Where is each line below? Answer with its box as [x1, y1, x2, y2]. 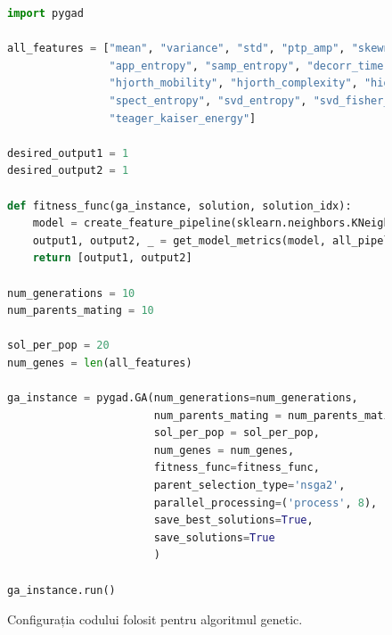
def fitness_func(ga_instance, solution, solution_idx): [7, 199, 352, 212]
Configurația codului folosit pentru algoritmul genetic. [7, 610, 303, 629]
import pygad [7, 7, 84, 20]
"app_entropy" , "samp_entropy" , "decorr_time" [109, 59, 390, 72]
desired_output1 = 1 [7, 146, 129, 160]
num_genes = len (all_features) [7, 356, 192, 369]
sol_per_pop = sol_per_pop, [153, 426, 320, 440]
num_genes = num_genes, [153, 443, 295, 457]
